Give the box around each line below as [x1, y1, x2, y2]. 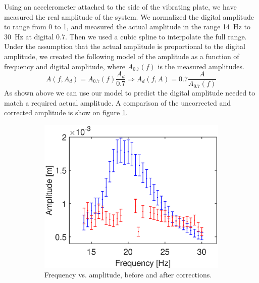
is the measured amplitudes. [158, 61, 244, 71]
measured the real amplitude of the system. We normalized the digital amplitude [4, 11, 254, 22]
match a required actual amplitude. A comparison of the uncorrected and [4, 97, 231, 108]
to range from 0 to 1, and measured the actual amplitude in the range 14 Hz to [4, 21, 250, 32]
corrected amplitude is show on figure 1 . [4, 107, 128, 118]
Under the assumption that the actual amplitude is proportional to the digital [4, 41, 245, 52]
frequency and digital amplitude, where [4, 61, 126, 71]
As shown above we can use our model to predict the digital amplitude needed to [4, 87, 255, 98]
